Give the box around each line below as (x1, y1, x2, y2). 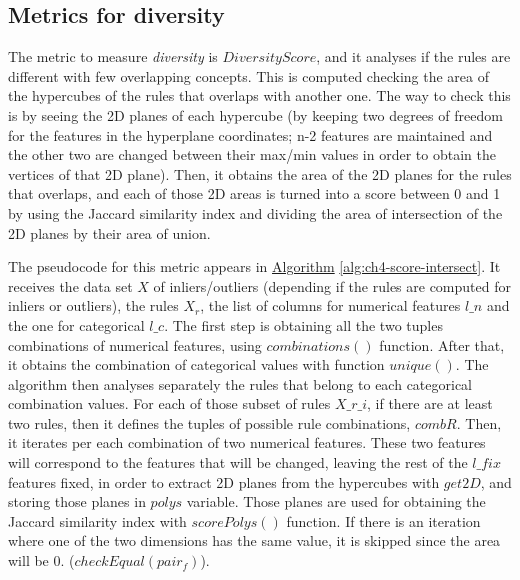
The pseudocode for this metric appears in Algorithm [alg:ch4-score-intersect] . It (8, 256, 501, 277)
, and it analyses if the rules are (316, 46, 511, 67)
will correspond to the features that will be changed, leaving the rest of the (8, 452, 468, 473)
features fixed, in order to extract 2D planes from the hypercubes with (8, 471, 440, 492)
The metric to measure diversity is (8, 46, 218, 67)
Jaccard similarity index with (8, 510, 187, 531)
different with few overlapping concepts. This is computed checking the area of (8, 65, 489, 86)
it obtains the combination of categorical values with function (8, 354, 385, 375)
